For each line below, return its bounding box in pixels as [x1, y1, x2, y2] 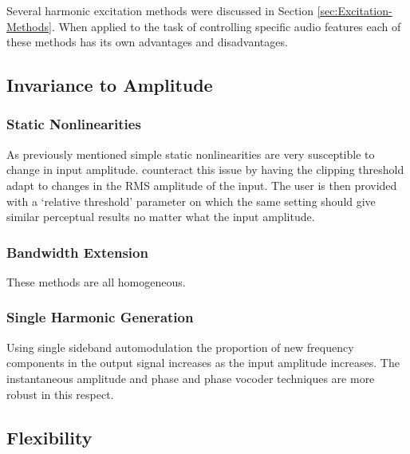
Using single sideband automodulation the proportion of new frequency [6, 338, 354, 355]
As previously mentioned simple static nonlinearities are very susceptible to [6, 145, 375, 162]
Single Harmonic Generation [6, 307, 194, 327]
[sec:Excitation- [317, 2, 392, 18]
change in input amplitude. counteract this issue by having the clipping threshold [6, 161, 404, 178]
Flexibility [6, 424, 93, 449]
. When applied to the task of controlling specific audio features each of [51, 18, 401, 34]
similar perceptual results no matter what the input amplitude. [6, 208, 315, 225]
